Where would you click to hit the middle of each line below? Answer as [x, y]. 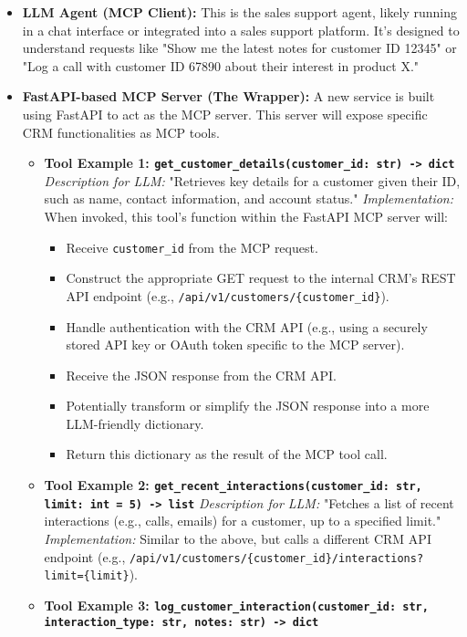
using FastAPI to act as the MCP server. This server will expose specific [225, 114]
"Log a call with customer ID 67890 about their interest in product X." [221, 65]
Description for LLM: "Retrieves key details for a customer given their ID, [252, 180]
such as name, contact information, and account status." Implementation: [249, 198]
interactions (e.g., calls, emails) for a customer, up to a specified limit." [243, 521]
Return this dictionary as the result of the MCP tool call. [227, 454]
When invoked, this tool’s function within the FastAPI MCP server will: [246, 216]
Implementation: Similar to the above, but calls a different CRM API [238, 538]
